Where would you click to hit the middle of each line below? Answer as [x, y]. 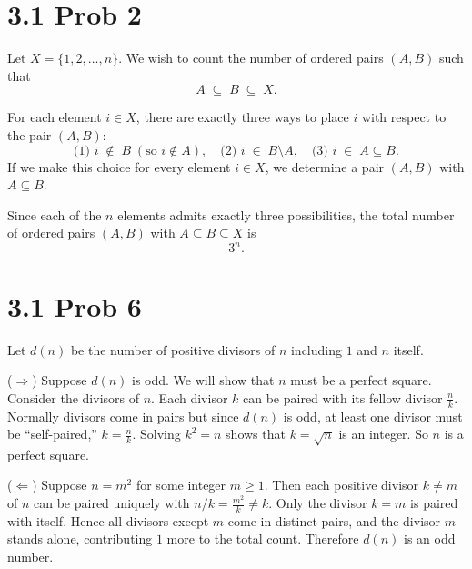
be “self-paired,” [52, 434]
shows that [256, 434]
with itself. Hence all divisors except [108, 520]
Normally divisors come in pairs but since [123, 416]
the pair [30, 134]
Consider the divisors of [73, 397]
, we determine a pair [325, 166]
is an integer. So [383, 434]
